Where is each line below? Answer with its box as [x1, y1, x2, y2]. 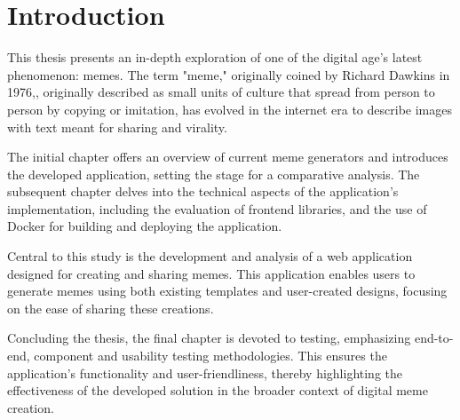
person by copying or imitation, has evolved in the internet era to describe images [7, 99, 452, 118]
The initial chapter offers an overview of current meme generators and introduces [7, 147, 448, 166]
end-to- [414, 329, 454, 347]
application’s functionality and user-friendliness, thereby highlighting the [7, 363, 403, 382]
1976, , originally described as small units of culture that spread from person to [7, 83, 435, 101]
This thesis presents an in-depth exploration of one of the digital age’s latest [7, 48, 423, 67]
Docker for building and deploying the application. [7, 217, 282, 235]
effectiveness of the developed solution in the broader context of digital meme [7, 381, 428, 400]
